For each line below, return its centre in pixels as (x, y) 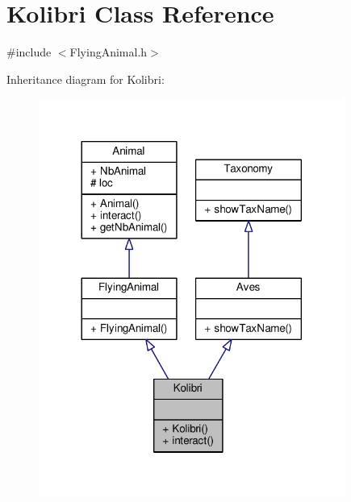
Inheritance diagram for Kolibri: (86, 79)
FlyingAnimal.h (109, 52)
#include (29, 52)
